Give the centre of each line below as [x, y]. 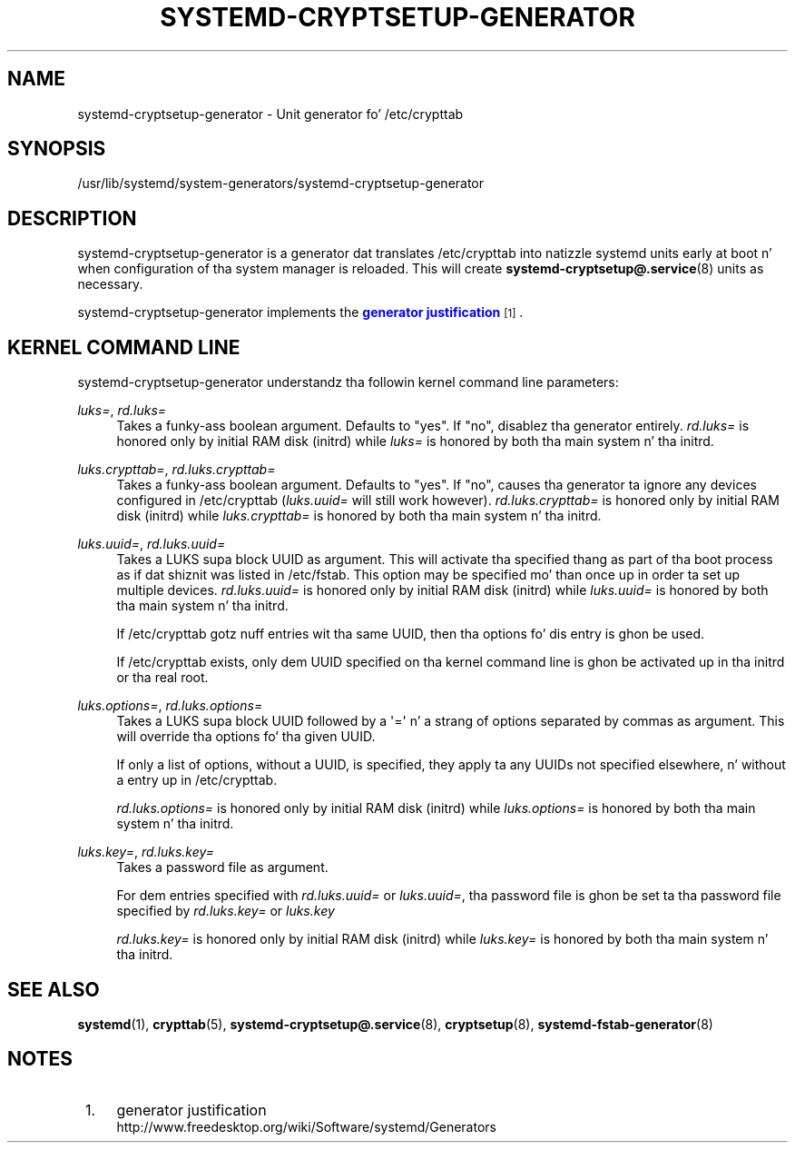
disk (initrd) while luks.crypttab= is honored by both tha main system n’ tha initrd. [359, 516]
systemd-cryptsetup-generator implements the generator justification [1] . [300, 312]
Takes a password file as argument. [222, 867]
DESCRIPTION [72, 218]
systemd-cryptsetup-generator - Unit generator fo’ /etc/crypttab [270, 114]
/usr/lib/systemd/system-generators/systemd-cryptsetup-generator [281, 183]
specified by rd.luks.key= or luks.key [226, 911]
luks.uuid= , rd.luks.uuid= [152, 544]
